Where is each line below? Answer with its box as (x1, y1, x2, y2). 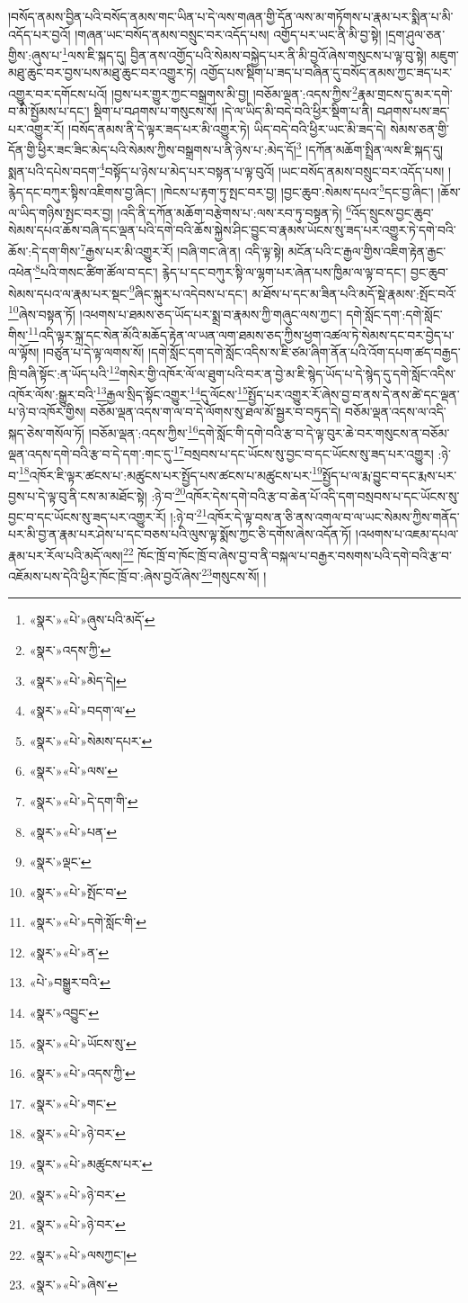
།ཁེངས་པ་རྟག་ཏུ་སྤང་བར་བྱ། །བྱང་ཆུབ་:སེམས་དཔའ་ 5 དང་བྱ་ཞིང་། (160, 179, 434, 201)
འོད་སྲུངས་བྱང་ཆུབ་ (351, 202, 434, 221)
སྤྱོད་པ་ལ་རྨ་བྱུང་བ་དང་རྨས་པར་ (322, 465, 457, 484)
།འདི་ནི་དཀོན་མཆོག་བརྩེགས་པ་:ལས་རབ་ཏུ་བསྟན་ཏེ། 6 (117, 201, 352, 221)
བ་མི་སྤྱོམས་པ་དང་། (8, 102, 90, 121)
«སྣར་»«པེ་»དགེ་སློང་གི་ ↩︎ (29, 912, 146, 931)
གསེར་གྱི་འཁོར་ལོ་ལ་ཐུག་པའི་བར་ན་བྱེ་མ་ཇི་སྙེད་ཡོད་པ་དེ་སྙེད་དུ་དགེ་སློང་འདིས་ (119, 364, 456, 382)
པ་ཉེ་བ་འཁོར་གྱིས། (8, 402, 86, 421)
